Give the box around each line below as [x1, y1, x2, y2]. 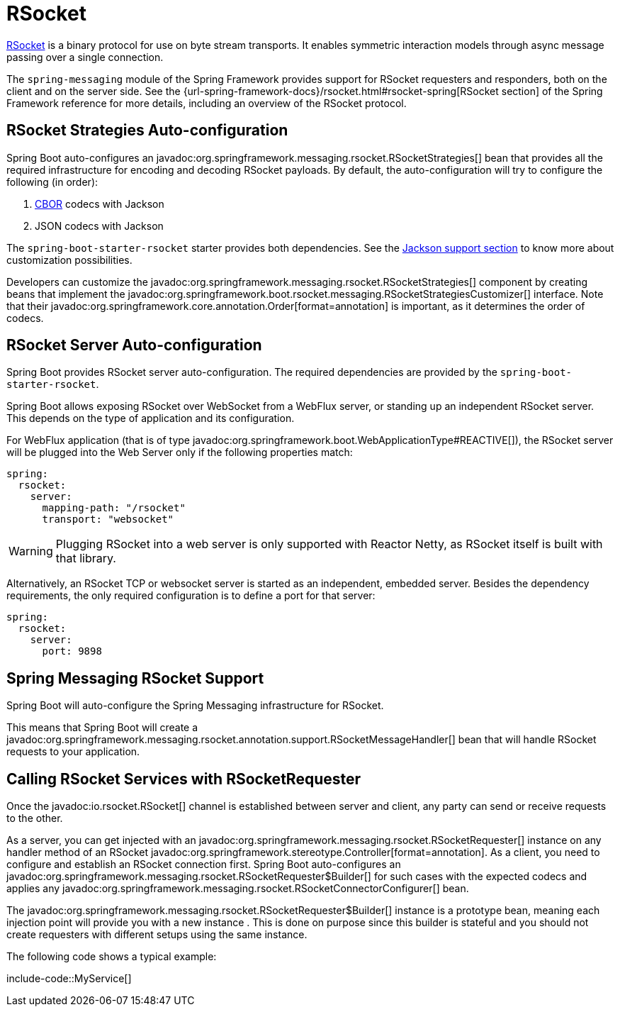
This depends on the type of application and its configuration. [6, 412, 295, 425]
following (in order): [6, 175, 98, 188]
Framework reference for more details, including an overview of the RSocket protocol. [6, 96, 407, 109]
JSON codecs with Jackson [35, 219, 164, 232]
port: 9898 [42, 645, 102, 657]
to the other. [6, 812, 63, 825]
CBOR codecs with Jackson [35, 197, 164, 210]
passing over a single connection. [6, 50, 164, 63]
